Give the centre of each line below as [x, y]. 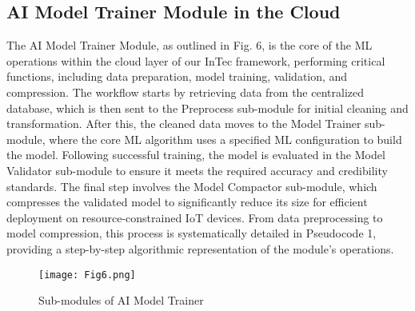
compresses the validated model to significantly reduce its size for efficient [187, 202]
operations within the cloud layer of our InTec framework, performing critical [196, 60]
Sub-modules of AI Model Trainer [121, 300]
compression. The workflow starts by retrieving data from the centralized [186, 92]
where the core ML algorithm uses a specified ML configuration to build [225, 139]
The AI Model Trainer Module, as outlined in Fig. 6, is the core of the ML [190, 45]
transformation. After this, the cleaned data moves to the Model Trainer [184, 124]
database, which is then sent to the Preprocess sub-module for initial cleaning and [207, 108]
